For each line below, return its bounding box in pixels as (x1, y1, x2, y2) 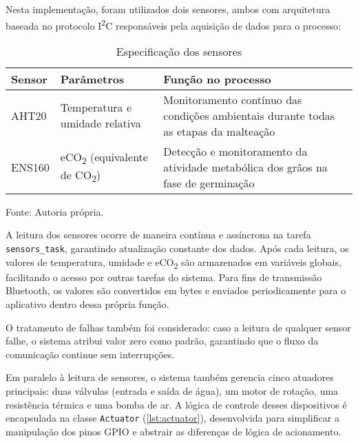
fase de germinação (163, 174, 255, 191)
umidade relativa (60, 115, 141, 132)
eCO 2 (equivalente (60, 149, 148, 167)
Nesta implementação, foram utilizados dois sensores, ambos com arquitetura (6, 2, 330, 16)
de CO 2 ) (60, 167, 101, 185)
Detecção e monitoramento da (163, 143, 308, 159)
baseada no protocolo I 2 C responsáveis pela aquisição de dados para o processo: (6, 16, 341, 32)
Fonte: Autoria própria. (6, 204, 104, 218)
